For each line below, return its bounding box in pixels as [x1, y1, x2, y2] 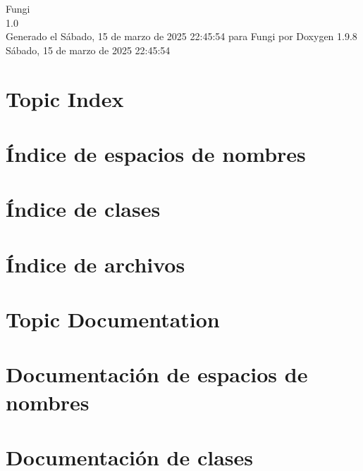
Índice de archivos [6, 249, 185, 278]
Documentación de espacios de [6, 360, 308, 389]
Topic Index [6, 84, 124, 113]
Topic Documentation [6, 305, 220, 334]
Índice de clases [6, 194, 161, 223]
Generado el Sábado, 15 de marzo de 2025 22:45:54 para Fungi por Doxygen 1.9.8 [6, 29, 357, 44]
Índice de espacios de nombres [6, 139, 306, 168]
